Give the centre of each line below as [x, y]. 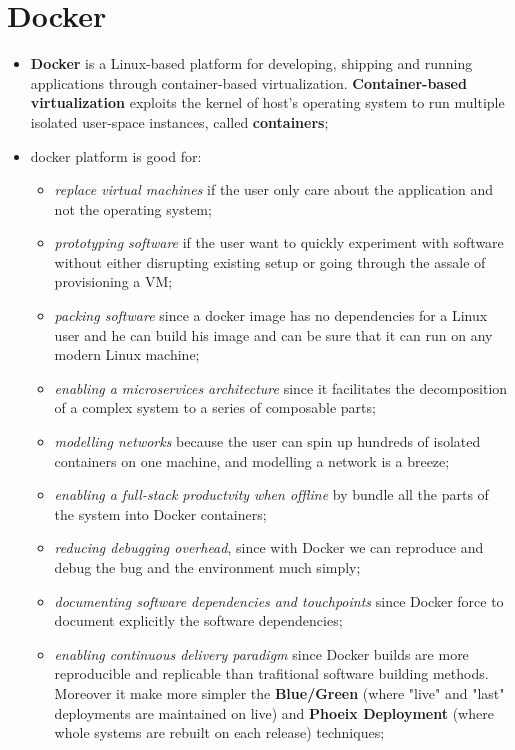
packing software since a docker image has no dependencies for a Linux [271, 315]
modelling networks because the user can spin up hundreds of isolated [267, 441]
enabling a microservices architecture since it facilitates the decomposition [281, 387]
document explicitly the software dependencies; [198, 620]
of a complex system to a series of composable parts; [215, 407]
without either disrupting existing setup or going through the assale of [270, 261]
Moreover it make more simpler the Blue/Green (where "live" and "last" [279, 692]
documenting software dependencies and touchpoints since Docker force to [279, 600]
